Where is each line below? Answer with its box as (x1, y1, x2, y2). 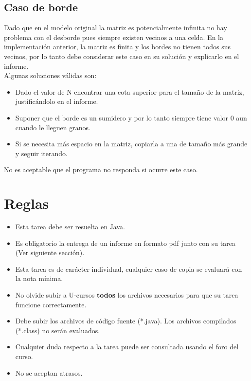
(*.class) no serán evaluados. (15, 325, 100, 335)
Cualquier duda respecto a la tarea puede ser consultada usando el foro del (15, 341, 239, 352)
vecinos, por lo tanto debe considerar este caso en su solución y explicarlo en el (4, 51, 239, 61)
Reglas (4, 193, 49, 213)
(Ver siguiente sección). (15, 247, 85, 258)
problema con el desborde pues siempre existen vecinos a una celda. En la (4, 32, 223, 42)
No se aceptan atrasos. (15, 367, 83, 378)
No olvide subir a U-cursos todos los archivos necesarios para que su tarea (15, 290, 238, 300)
